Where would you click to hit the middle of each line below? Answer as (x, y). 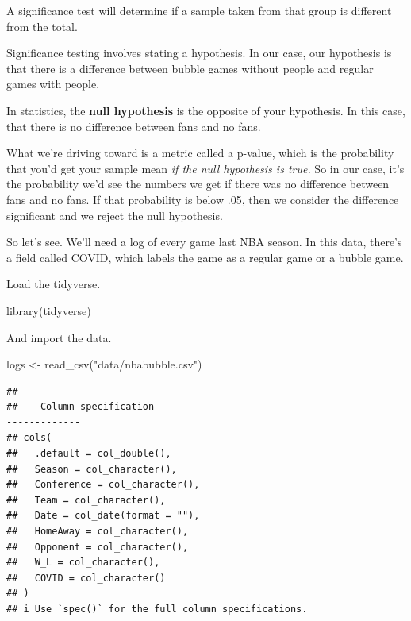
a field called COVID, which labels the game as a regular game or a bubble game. (205, 257)
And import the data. (59, 337)
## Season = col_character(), (92, 469)
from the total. (42, 26)
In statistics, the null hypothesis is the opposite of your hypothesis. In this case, (206, 110)
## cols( (29, 438)
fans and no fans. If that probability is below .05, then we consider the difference (203, 199)
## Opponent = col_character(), (98, 547)
